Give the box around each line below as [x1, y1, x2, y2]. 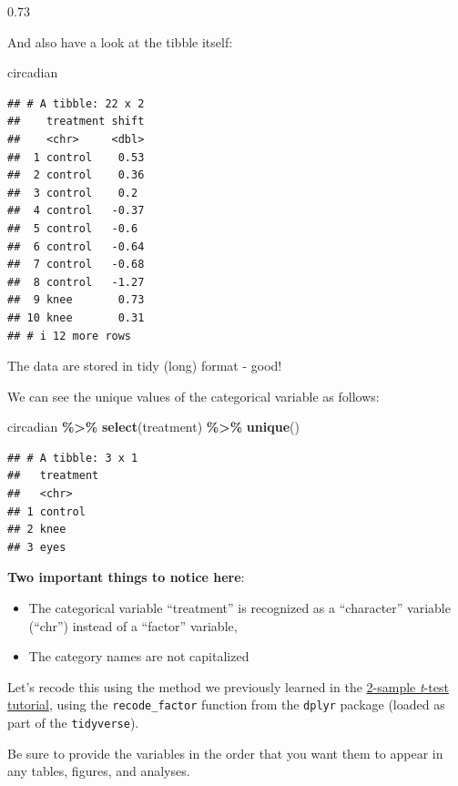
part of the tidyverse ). [7, 713, 139, 732]
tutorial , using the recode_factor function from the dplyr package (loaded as [7, 695, 445, 714]
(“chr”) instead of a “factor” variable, [28, 616, 238, 635]
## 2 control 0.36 [7, 168, 145, 182]
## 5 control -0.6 [7, 221, 138, 235]
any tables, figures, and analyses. [7, 761, 190, 781]
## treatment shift [7, 115, 145, 128]
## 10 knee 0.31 [7, 311, 145, 324]
